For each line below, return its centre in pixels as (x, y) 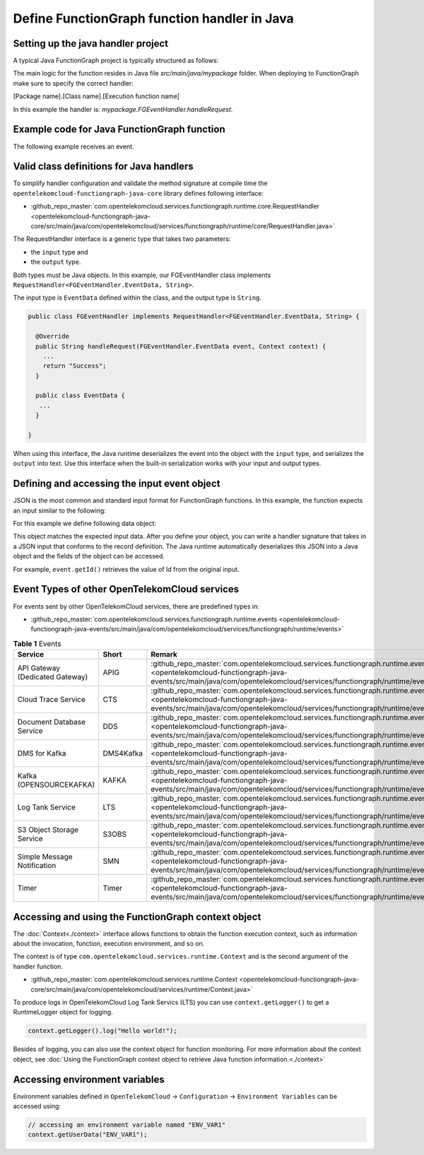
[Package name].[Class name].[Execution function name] (96, 96)
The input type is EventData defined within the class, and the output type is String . (137, 298)
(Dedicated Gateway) (53, 677)
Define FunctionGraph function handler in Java (154, 18)
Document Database (52, 722)
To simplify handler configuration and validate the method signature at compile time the (140, 183)
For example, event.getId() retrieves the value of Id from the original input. (126, 569)
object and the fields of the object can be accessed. (89, 556)
